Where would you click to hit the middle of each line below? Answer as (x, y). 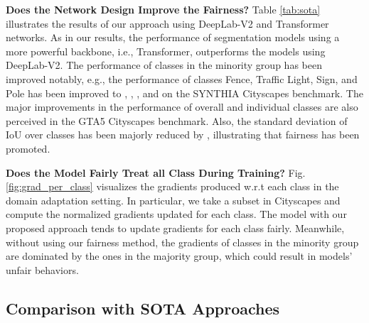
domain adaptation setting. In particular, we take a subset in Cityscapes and (173, 200)
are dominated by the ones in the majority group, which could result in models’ (179, 256)
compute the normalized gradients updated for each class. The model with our (176, 214)
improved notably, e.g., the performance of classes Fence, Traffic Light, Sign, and (182, 78)
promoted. (28, 148)
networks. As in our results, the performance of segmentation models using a (173, 37)
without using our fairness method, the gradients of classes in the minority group (182, 242)
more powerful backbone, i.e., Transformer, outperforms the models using (166, 51)
